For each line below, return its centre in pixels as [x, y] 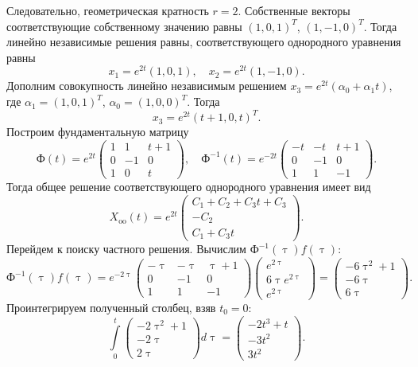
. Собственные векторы [294, 10]
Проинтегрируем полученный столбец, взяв [111, 308]
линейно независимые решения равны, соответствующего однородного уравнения [204, 42]
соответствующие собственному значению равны [124, 26]
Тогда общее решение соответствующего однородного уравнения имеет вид [189, 186]
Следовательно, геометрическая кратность [108, 10]
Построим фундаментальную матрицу [98, 132]
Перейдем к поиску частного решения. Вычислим [126, 249]
